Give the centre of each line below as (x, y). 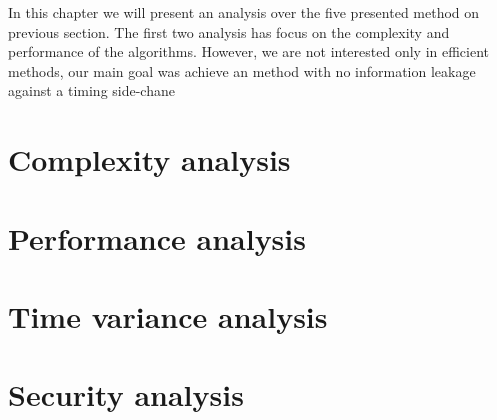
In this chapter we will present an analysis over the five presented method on (244, 12)
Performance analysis (157, 237)
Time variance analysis (168, 315)
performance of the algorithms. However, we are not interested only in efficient (249, 51)
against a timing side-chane (91, 90)
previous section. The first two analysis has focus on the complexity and (229, 31)
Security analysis (126, 394)
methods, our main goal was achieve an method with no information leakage (242, 70)
